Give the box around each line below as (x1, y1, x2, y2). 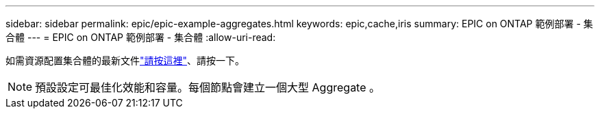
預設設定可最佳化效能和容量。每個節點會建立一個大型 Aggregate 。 (35, 81, 381, 94)
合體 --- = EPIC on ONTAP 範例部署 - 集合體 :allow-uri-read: (5, 31, 276, 43)
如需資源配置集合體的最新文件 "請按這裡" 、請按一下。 (5, 55, 245, 66)
